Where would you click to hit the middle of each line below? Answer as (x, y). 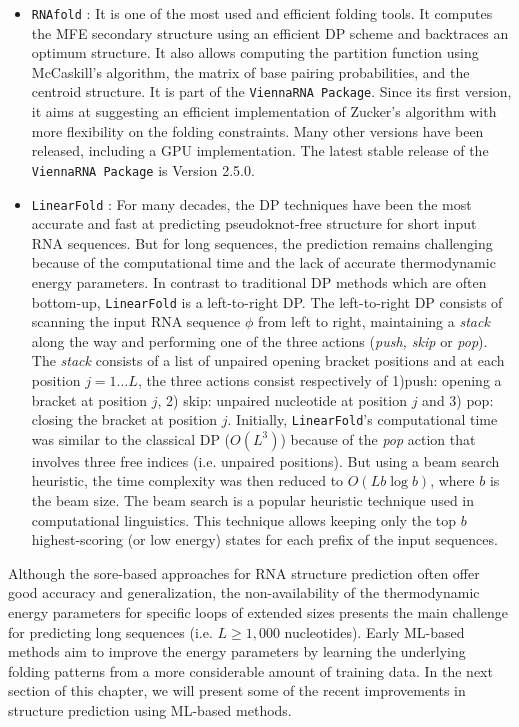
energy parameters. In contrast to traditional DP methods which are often (259, 281)
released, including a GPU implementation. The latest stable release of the (260, 150)
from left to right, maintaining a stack (373, 321)
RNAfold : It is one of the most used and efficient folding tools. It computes (262, 13)
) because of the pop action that (378, 438)
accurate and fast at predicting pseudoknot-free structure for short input (254, 223)
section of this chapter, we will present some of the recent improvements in (237, 690)
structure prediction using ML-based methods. (150, 709)
